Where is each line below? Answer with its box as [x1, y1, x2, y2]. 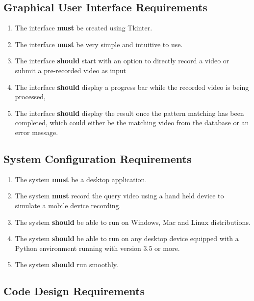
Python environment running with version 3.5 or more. [15, 243, 180, 253]
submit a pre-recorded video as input [15, 65, 127, 75]
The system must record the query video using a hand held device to [15, 191, 224, 201]
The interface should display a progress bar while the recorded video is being [15, 82, 249, 92]
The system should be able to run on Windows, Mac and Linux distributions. [15, 217, 251, 227]
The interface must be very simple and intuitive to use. [15, 39, 183, 49]
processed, [15, 91, 46, 102]
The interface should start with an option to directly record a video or [15, 55, 229, 66]
